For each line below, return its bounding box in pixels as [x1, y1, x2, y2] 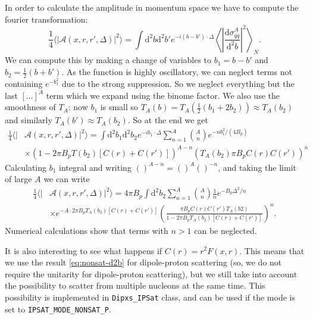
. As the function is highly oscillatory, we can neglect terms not [61, 65, 292, 78]
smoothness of [5, 101, 56, 113]
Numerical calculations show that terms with [5, 224, 168, 236]
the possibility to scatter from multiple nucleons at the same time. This [5, 279, 265, 292]
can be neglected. [194, 224, 257, 236]
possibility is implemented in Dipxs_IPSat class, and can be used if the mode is [5, 290, 295, 303]
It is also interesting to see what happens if [5, 244, 162, 257]
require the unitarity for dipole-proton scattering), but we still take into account [5, 267, 298, 280]
